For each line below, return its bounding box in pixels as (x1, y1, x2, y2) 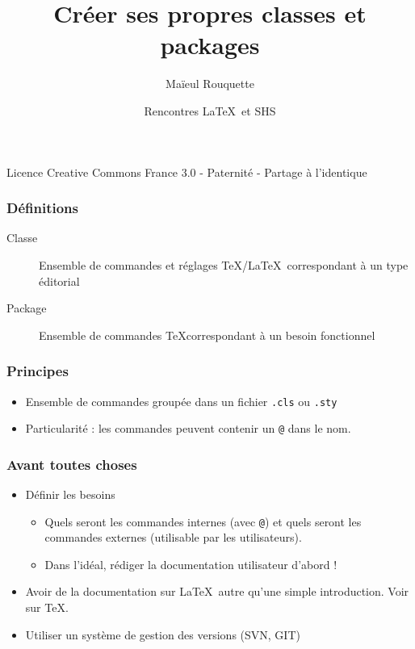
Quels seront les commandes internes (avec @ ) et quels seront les (44, 513, 362, 530)
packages (160, 28, 260, 61)
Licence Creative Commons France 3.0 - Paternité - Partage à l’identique (6, 163, 367, 180)
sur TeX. (25, 599, 69, 616)
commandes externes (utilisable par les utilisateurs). (44, 529, 302, 546)
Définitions (6, 198, 78, 218)
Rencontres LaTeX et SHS (144, 102, 276, 119)
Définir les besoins (25, 486, 115, 503)
